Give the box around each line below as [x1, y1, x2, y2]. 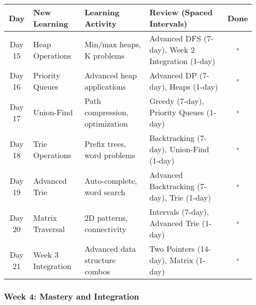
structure [84, 254, 116, 266]
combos [84, 266, 110, 277]
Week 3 [33, 248, 59, 260]
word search [84, 186, 126, 198]
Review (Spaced [149, 6, 213, 18]
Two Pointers [149, 243, 195, 254]
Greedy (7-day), [149, 95, 204, 106]
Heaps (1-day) [169, 81, 218, 92]
